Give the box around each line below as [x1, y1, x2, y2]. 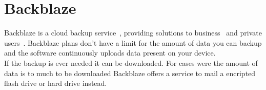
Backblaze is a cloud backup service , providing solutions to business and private [4, 27, 262, 38]
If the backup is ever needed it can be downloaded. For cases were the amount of [4, 57, 258, 68]
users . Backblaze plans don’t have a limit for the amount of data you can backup [4, 37, 262, 48]
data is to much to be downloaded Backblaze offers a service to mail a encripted [4, 67, 256, 78]
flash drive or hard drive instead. [4, 78, 107, 88]
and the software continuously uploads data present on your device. [4, 47, 216, 58]
